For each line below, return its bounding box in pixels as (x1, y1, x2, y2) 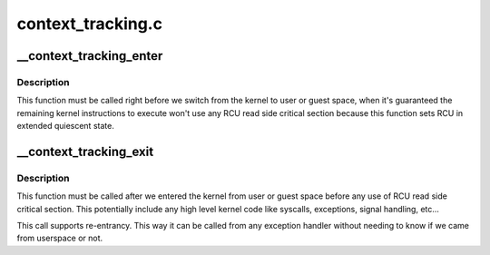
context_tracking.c (16, 14, 163, 34)
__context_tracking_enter (16, 48, 163, 64)
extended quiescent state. (16, 121, 115, 132)
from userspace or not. (16, 232, 103, 244)
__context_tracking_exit (16, 143, 154, 159)
